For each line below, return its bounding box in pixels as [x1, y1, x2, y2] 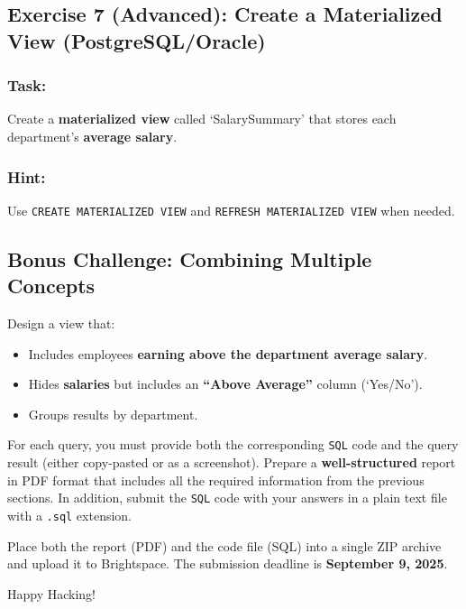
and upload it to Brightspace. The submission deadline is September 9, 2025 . [7, 554, 448, 573]
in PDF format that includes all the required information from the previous [7, 470, 425, 489]
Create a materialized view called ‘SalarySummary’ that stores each [7, 109, 397, 128]
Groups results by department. [28, 404, 198, 423]
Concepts [7, 272, 96, 300]
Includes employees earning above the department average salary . [28, 344, 428, 363]
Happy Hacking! [7, 584, 96, 603]
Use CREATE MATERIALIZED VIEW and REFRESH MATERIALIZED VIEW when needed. [7, 200, 455, 219]
